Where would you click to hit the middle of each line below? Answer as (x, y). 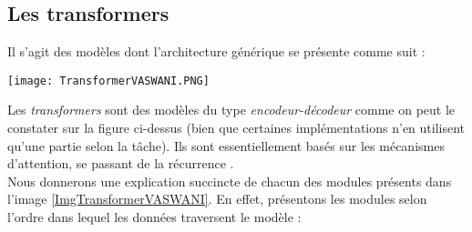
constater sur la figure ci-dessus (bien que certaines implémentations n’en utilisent (236, 128)
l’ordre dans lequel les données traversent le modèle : (154, 217)
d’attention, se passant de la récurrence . (121, 163)
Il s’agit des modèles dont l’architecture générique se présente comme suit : (216, 51)
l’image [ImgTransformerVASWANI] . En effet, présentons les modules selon (217, 199)
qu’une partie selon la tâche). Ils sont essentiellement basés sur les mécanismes (226, 145)
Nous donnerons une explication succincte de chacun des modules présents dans (230, 181)
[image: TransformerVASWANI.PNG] (108, 81)
